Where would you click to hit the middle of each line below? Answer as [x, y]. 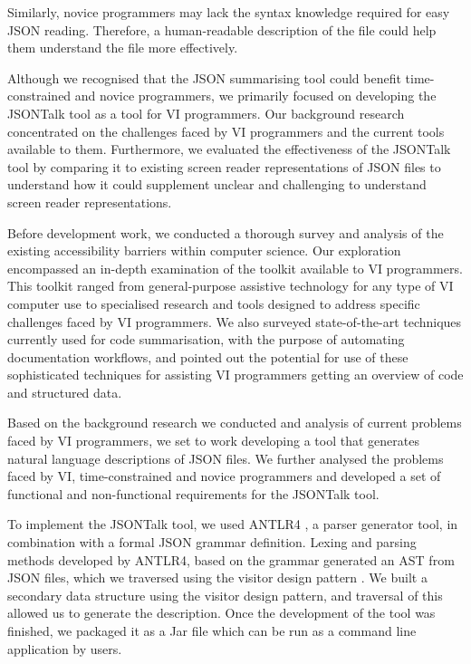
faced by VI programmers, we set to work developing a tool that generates [213, 441]
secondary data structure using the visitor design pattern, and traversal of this [225, 595]
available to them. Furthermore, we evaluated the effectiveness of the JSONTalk [229, 149]
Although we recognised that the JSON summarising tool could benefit [204, 77]
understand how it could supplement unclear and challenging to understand [217, 184]
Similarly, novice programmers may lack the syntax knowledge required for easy [229, 12]
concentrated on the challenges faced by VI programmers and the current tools [226, 131]
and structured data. [65, 392]
